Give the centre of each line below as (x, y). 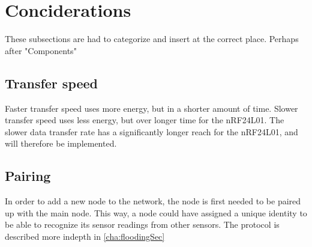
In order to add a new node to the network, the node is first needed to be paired (153, 201)
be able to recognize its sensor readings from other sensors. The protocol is (142, 224)
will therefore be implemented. (61, 143)
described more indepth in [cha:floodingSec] (85, 236)
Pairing (28, 176)
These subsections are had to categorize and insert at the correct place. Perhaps (152, 39)
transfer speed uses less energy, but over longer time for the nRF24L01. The (145, 120)
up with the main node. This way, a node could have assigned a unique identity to (156, 212)
